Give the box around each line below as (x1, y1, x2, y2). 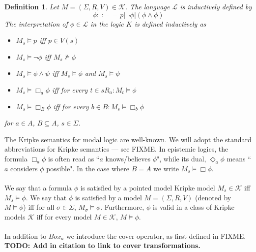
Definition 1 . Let (4, 1, 59, 11)
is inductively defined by (180, 1, 252, 11)
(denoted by (195, 192, 231, 202)
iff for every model (36, 211, 92, 221)
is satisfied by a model (75, 192, 142, 202)
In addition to (4, 230, 47, 241)
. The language (125, 1, 170, 11)
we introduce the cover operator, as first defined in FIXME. (66, 230, 246, 241)
